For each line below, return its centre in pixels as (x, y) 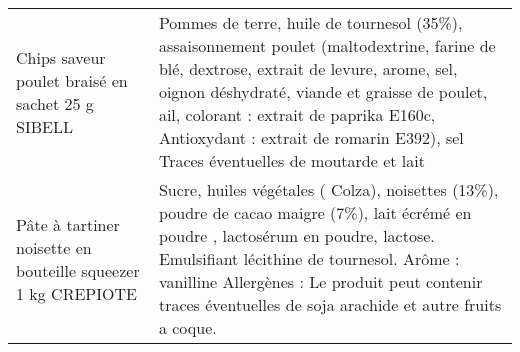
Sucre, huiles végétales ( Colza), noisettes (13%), (328, 189)
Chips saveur (61, 57)
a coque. (187, 327)
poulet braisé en (72, 80)
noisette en (54, 247)
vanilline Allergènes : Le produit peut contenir (320, 281)
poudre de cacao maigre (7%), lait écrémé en (315, 212)
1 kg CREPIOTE (76, 293)
